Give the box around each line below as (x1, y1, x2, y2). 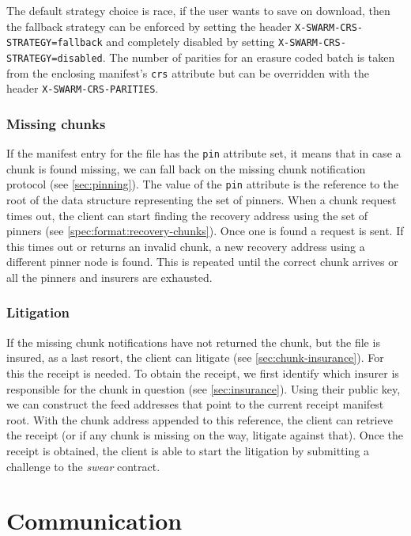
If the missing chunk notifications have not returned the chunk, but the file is (6, 333, 380, 350)
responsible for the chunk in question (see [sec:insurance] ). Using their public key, (6, 380, 401, 397)
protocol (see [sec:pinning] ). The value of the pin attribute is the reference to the (6, 176, 399, 192)
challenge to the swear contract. (6, 458, 160, 474)
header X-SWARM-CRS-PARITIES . (6, 80, 159, 97)
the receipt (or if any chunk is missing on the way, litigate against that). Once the (6, 427, 404, 443)
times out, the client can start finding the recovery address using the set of (6, 207, 368, 223)
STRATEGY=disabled (6, 52, 103, 64)
